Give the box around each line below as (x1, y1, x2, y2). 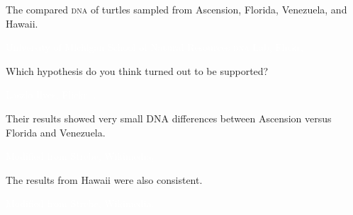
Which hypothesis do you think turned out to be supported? (6, 63, 269, 78)
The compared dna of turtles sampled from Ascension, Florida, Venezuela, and (6, 2, 347, 16)
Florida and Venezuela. (6, 124, 106, 139)
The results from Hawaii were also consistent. (6, 172, 203, 187)
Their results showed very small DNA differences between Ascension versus (6, 110, 332, 125)
